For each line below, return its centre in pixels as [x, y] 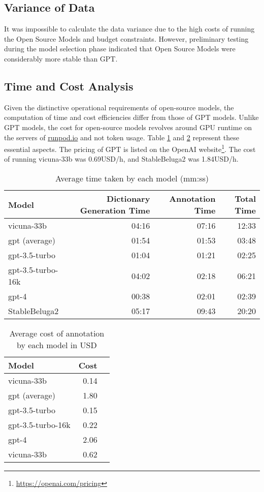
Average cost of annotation [57, 333]
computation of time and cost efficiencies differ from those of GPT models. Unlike [131, 117]
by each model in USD [57, 345]
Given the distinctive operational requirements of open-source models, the [119, 107]
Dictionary [128, 198]
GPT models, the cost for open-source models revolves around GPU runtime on [128, 127]
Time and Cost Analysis [69, 86]
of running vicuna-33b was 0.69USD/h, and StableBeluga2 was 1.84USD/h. [121, 159]
